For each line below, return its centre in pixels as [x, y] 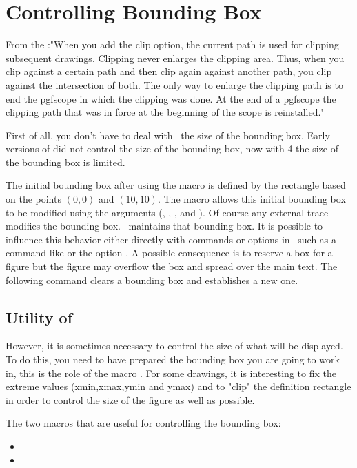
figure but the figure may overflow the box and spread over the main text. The [172, 266]
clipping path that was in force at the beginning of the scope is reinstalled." [165, 112]
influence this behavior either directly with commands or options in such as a [171, 239]
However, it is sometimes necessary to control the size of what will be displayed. [174, 346]
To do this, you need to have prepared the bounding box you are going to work [173, 359]
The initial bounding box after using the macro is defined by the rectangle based [176, 185]
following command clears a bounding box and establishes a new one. [152, 279]
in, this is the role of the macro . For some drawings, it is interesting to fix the [171, 373]
